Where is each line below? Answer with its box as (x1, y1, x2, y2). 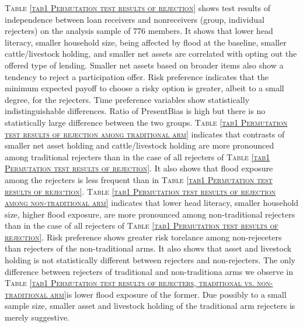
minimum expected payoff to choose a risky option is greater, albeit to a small (5, 82, 284, 94)
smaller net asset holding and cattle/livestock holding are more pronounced (5, 139, 274, 152)
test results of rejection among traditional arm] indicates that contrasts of (5, 128, 285, 140)
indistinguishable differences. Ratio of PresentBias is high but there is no (5, 105, 266, 117)
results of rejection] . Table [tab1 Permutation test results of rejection (5, 185, 276, 197)
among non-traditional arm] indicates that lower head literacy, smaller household (5, 197, 299, 209)
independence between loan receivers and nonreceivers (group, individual (5, 13, 264, 25)
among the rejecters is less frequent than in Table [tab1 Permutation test (5, 173, 273, 185)
